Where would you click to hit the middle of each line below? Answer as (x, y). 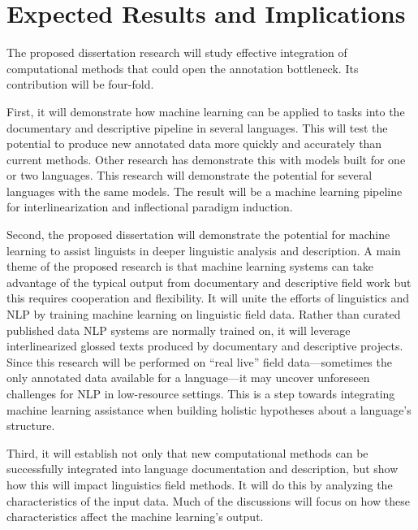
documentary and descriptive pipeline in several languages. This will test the (197, 127)
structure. (31, 426)
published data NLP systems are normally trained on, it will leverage (179, 330)
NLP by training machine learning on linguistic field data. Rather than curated (204, 314)
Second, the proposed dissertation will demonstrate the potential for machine (198, 235)
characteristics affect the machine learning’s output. (135, 517)
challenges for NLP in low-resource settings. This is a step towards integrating (201, 393)
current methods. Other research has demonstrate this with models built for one (206, 159)
